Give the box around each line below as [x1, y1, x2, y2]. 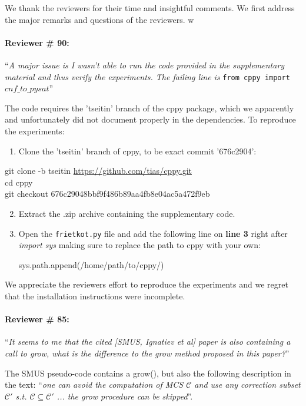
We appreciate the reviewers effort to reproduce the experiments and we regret [5, 278, 288, 291]
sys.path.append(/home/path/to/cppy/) [18, 258, 164, 270]
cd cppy [5, 176, 33, 188]
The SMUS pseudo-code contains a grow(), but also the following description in [5, 367, 291, 379]
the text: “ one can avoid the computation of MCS [5, 378, 184, 391]
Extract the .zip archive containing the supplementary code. [18, 207, 235, 219]
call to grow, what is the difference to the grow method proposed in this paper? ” [5, 347, 290, 359]
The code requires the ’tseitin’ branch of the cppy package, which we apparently [5, 101, 294, 114]
